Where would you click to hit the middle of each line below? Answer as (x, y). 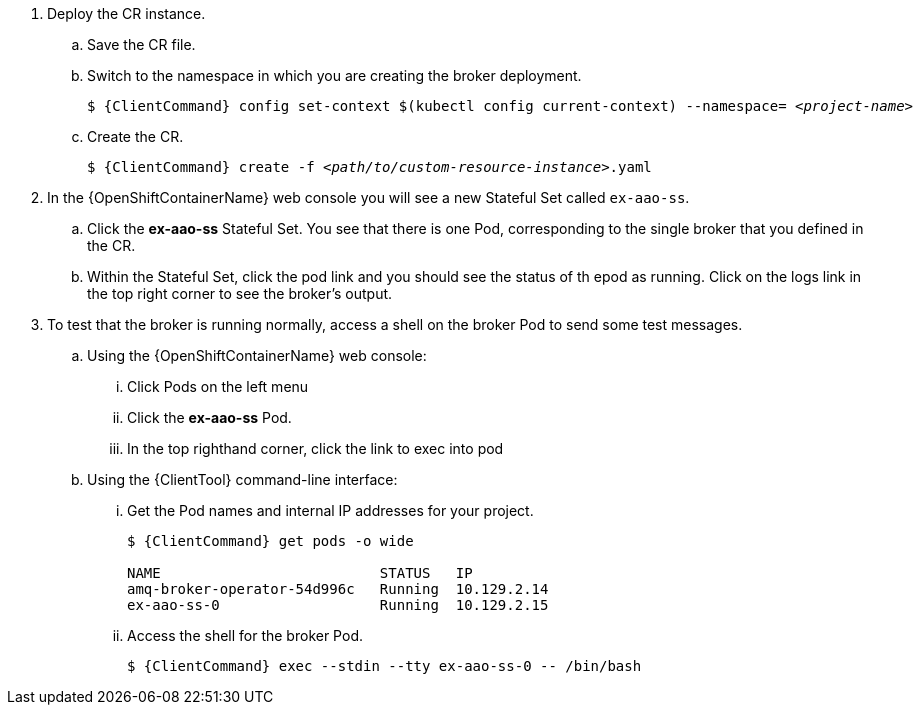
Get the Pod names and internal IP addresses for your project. (330, 510)
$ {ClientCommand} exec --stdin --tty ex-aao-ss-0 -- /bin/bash (384, 666)
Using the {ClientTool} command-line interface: (242, 479)
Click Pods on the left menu (218, 386)
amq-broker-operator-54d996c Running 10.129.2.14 (338, 589)
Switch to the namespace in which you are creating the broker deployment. (334, 75)
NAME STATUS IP (300, 573)
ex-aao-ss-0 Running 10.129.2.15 (338, 605)
